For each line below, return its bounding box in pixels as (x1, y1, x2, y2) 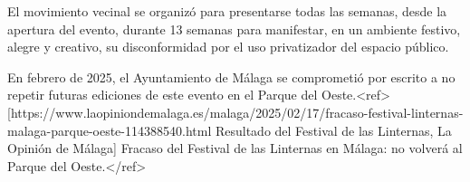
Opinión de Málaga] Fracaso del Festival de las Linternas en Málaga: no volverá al (7, 139, 463, 158)
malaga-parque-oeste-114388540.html (7, 120, 212, 139)
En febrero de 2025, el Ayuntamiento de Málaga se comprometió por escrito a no (7, 67, 456, 86)
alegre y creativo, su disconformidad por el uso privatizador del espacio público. (7, 37, 449, 56)
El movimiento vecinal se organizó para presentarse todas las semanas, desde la (7, 2, 447, 20)
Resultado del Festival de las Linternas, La (215, 120, 452, 139)
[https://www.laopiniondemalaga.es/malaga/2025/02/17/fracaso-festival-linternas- (7, 102, 464, 121)
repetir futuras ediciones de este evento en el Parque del (7, 85, 318, 104)
